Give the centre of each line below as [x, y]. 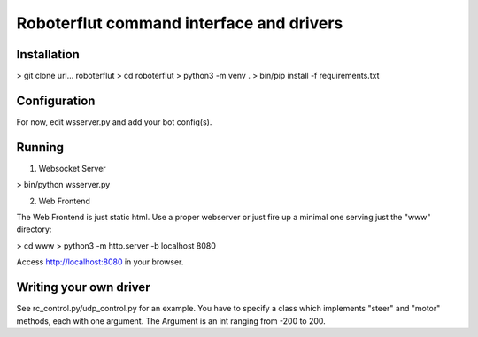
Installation [48, 54]
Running [40, 147]
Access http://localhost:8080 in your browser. [100, 262]
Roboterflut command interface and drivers [180, 23]
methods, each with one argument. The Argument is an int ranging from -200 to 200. [171, 321]
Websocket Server [72, 168]
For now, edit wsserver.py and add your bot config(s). [114, 122]
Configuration [56, 100]
